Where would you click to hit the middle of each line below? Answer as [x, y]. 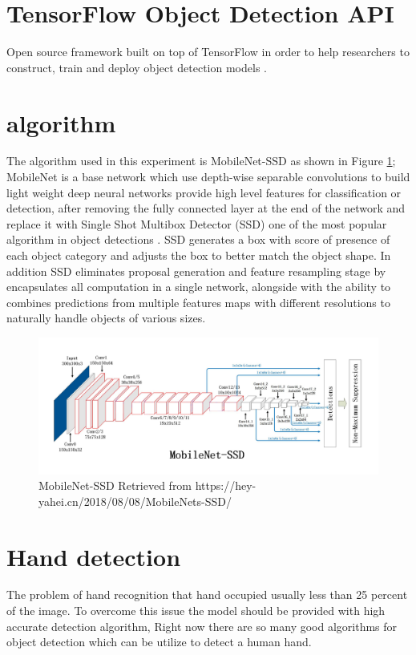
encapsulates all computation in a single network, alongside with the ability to [199, 287]
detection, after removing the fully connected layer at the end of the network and [206, 208]
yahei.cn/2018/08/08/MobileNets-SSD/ [135, 501]
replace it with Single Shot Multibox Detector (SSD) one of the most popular [197, 223]
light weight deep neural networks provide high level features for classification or [204, 192]
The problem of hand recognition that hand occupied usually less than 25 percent [207, 594]
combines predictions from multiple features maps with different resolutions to [198, 302]
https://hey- [226, 485]
